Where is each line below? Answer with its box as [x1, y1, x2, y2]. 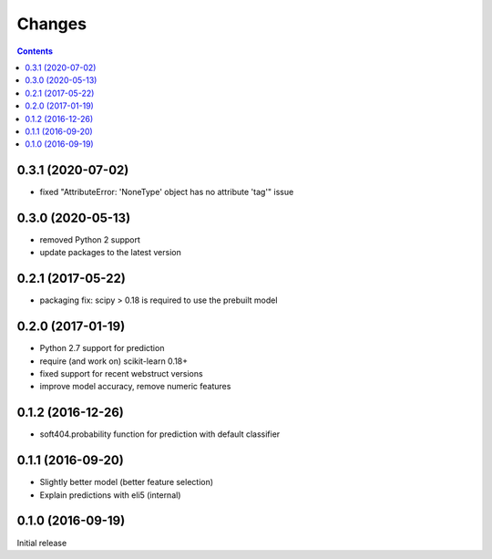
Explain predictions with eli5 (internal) [39, 489, 181, 501]
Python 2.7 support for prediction [39, 343, 165, 354]
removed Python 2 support [39, 234, 141, 245]
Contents [16, 46, 54, 57]
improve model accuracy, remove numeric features [39, 381, 231, 392]
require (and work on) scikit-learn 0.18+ [39, 356, 189, 367]
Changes [16, 14, 87, 34]
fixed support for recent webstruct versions [39, 368, 204, 379]
